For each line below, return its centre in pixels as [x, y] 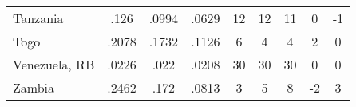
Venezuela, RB [54, 64]
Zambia [34, 87]
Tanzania [38, 18]
